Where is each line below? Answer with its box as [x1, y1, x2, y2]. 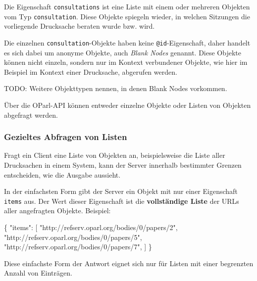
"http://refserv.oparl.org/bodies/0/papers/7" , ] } [4, 241, 152, 252]
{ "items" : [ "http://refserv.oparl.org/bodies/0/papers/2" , [4, 222, 178, 232]
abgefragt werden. [4, 109, 58, 120]
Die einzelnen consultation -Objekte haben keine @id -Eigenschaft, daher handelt [4, 37, 251, 47]
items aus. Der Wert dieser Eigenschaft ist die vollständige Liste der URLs [4, 195, 239, 206]
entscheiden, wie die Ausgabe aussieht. [4, 169, 121, 180]
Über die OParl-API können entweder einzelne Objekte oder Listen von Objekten [4, 99, 251, 110]
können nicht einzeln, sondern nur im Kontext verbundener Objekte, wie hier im [4, 57, 248, 67]
